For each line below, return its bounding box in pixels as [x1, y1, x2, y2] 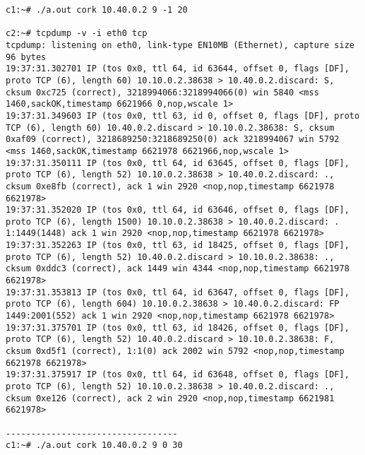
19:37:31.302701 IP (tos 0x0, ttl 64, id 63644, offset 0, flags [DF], [6, 64, 349, 74]
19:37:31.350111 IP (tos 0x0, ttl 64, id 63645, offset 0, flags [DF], [6, 158, 349, 168]
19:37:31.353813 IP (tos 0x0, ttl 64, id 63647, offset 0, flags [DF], [6, 287, 349, 297]
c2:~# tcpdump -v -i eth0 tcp [6, 28, 148, 39]
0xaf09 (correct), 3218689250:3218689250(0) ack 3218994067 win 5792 [6, 134, 340, 145]
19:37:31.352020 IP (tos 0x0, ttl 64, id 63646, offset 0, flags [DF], [6, 205, 349, 215]
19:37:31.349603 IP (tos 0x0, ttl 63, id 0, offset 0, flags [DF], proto [6, 110, 360, 121]
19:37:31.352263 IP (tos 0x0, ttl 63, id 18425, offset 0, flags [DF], [6, 240, 349, 251]
